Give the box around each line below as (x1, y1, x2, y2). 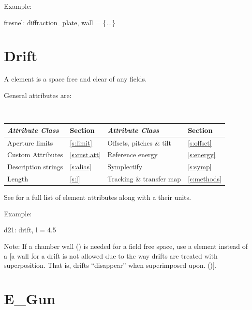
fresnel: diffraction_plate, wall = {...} (4, 17, 116, 27)
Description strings (7, 162, 63, 172)
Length (7, 174, 28, 184)
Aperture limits (7, 137, 53, 147)
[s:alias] (70, 162, 91, 172)
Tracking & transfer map (107, 174, 181, 184)
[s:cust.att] (70, 149, 101, 160)
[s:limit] (70, 137, 92, 147)
